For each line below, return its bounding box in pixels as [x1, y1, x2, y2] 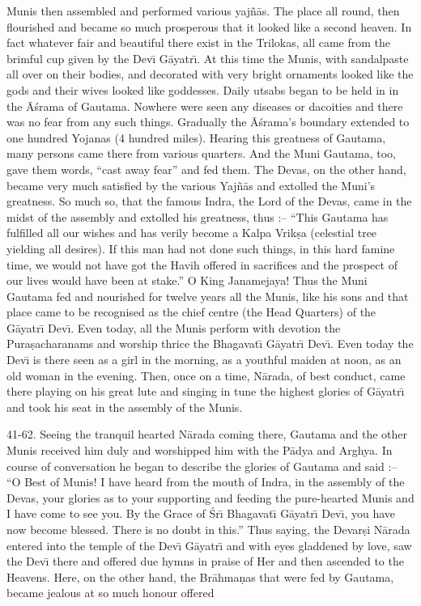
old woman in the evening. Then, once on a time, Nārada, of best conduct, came [6, 367, 406, 384]
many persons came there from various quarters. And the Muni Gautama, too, [6, 145, 396, 162]
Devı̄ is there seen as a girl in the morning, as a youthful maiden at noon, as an [6, 351, 402, 368]
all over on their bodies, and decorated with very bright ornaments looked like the [6, 66, 414, 83]
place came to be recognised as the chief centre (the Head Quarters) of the [6, 303, 376, 320]
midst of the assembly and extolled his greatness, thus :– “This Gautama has [6, 208, 389, 225]
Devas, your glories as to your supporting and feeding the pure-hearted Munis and [6, 489, 415, 506]
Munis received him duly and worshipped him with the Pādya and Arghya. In [6, 442, 393, 459]
